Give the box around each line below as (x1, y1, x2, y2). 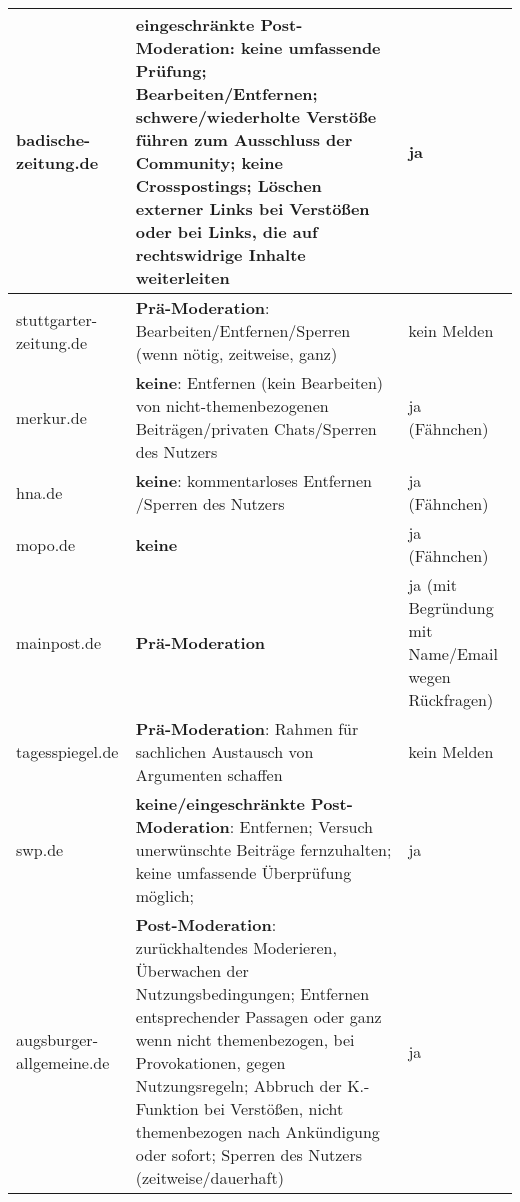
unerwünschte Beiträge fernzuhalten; (135, 838, 392, 861)
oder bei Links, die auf (135, 220, 318, 243)
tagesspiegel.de (16, 740, 119, 763)
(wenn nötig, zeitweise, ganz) (135, 342, 338, 365)
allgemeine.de (16, 1051, 110, 1074)
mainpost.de (16, 630, 101, 654)
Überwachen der (135, 959, 249, 982)
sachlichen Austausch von (135, 740, 314, 763)
